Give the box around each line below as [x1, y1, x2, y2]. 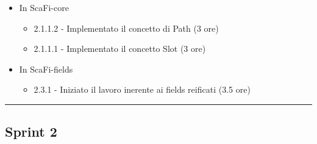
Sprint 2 [5, 122, 57, 141]
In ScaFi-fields [19, 62, 73, 75]
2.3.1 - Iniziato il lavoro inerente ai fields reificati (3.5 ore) [34, 83, 251, 96]
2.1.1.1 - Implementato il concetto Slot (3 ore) [34, 42, 206, 55]
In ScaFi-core [19, 1, 69, 13]
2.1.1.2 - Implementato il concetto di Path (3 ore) [34, 21, 219, 34]
